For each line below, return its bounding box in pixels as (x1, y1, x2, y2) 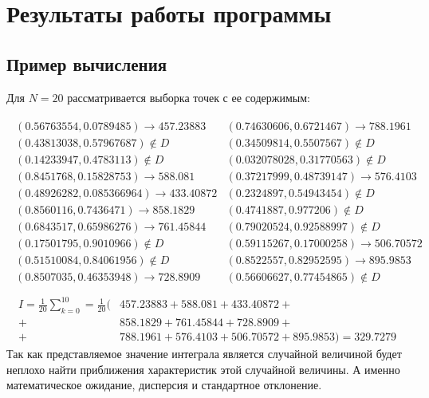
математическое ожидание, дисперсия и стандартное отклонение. (6, 376, 322, 393)
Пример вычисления (6, 51, 167, 76)
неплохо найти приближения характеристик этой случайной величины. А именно (6, 361, 400, 377)
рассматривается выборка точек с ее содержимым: (67, 89, 310, 105)
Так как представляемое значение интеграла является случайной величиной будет (6, 345, 402, 361)
